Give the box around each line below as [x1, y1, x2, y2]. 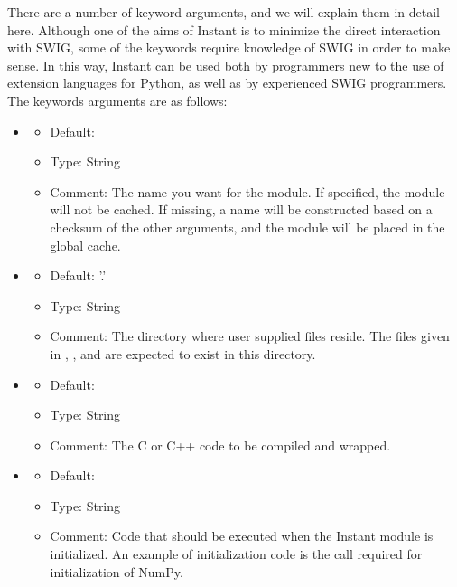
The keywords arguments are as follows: [7, 90, 228, 109]
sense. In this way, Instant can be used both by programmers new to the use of [7, 55, 444, 74]
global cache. [50, 235, 121, 254]
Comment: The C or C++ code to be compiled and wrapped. [50, 435, 391, 454]
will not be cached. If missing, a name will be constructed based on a [50, 200, 433, 219]
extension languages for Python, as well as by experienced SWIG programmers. [7, 73, 447, 92]
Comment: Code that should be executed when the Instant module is [50, 526, 434, 545]
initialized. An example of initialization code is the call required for [50, 544, 423, 563]
